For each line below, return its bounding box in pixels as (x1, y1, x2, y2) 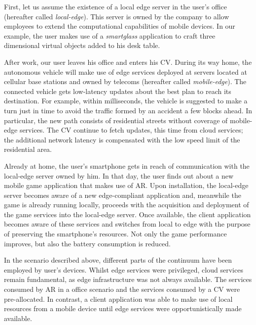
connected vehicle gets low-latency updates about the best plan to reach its (4, 86, 231, 96)
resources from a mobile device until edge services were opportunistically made (4, 303, 242, 314)
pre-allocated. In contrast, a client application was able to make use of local (4, 293, 233, 304)
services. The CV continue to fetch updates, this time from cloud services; (19, 125, 243, 135)
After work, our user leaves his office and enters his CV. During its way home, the (4, 56, 252, 67)
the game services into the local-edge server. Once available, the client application (4, 209, 251, 219)
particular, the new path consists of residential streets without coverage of (4, 115, 228, 125)
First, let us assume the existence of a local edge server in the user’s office (4, 1, 227, 11)
